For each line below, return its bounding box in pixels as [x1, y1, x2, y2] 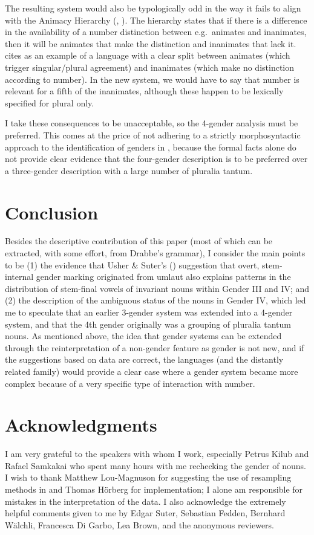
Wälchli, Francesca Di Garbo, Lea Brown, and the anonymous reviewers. [5, 518, 275, 531]
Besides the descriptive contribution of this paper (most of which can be [5, 235, 273, 247]
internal [5, 270, 34, 283]
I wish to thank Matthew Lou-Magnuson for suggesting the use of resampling [5, 471, 292, 484]
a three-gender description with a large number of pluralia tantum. [5, 164, 253, 177]
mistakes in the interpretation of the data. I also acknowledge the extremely [5, 494, 286, 507]
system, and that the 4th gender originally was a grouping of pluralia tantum [5, 317, 291, 330]
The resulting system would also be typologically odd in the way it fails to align [5, 2, 301, 14]
